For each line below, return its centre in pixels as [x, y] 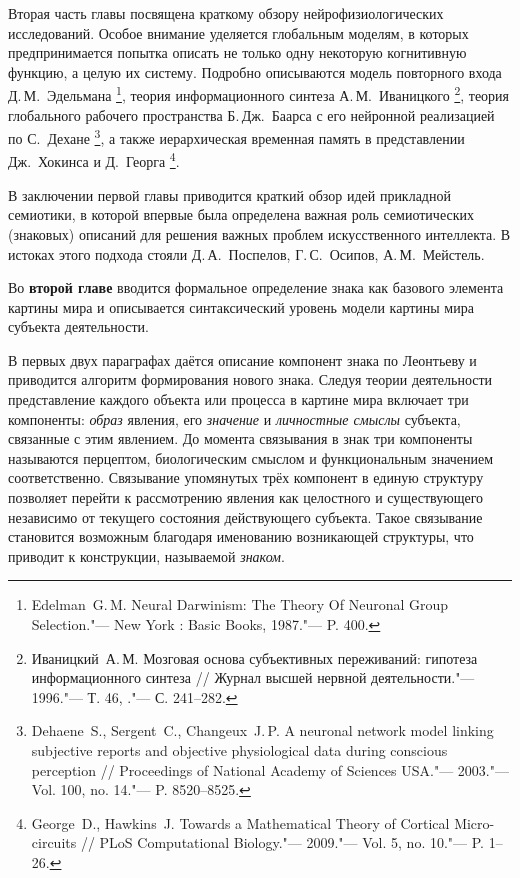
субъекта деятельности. [78, 326]
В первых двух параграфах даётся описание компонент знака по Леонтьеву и [242, 359]
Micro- [474, 822]
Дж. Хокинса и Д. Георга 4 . [94, 160]
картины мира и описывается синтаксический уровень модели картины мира [241, 306]
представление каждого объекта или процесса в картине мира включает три [238, 399]
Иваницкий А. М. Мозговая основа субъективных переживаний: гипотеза [254, 657]
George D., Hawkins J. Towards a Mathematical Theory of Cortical [240, 822]
